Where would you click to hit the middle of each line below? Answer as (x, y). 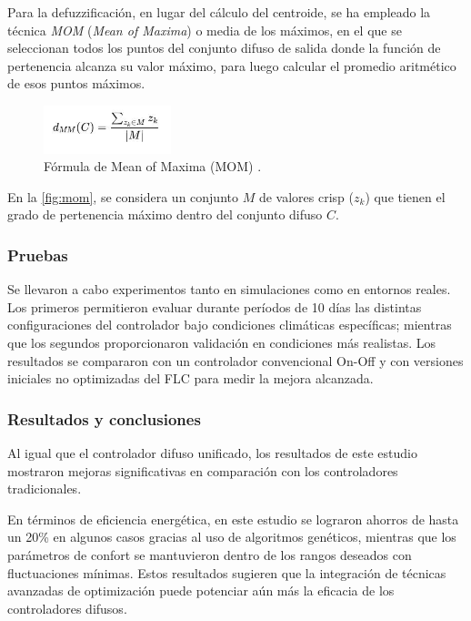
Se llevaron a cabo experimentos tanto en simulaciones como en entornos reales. (229, 289)
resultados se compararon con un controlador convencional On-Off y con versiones (235, 360)
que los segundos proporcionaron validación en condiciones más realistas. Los (222, 342)
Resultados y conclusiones (104, 418)
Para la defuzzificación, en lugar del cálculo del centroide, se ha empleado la (219, 12)
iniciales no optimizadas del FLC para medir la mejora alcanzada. (190, 378)
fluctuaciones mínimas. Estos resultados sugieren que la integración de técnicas (227, 572)
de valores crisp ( (306, 196)
